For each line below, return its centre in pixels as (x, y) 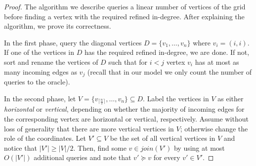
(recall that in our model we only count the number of (170, 71)
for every (167, 157)
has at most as (217, 62)
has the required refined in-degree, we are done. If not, (167, 52)
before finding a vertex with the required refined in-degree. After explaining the (124, 16)
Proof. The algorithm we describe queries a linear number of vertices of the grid (125, 6)
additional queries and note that (83, 157)
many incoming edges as (41, 71)
